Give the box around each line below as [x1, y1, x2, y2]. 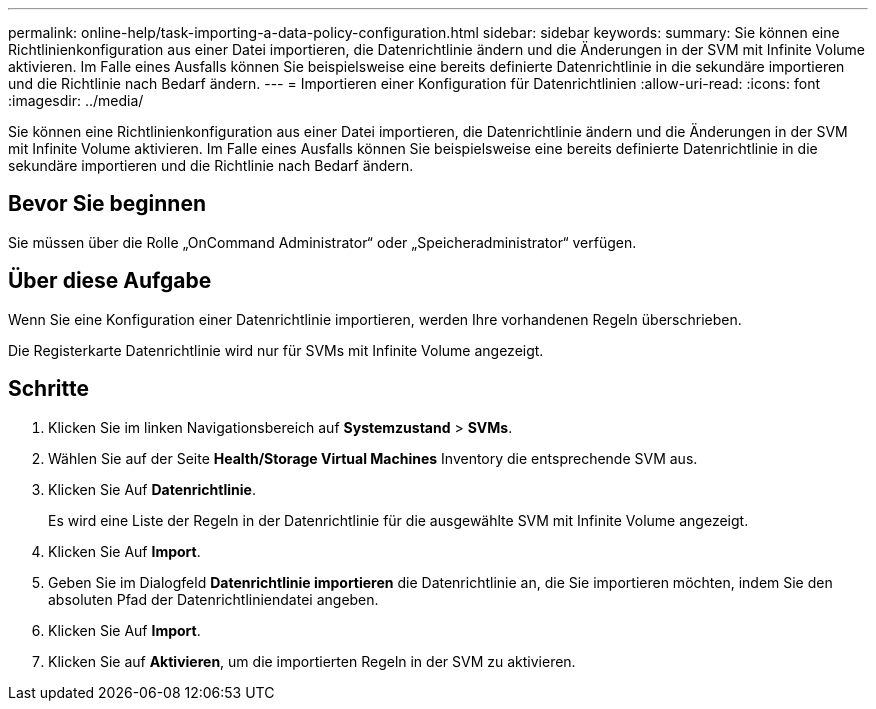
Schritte [8, 376, 89, 402]
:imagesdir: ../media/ [8, 92, 144, 109]
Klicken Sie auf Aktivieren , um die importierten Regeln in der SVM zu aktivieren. [48, 652, 576, 670]
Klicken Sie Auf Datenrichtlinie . [48, 480, 256, 498]
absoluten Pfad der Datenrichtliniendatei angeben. [48, 590, 379, 608]
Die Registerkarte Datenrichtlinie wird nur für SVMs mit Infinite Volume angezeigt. [8, 341, 544, 359]
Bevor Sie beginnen [8, 191, 207, 217]
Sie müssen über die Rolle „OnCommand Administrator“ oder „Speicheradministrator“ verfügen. [8, 233, 637, 251]
